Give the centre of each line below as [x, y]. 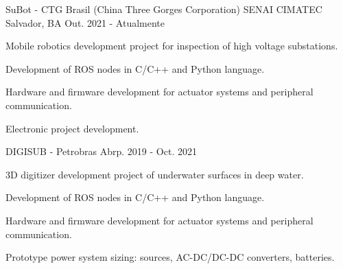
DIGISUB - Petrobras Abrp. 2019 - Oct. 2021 [101, 151]
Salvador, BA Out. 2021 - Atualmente [85, 22]
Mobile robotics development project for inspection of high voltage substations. [172, 46]
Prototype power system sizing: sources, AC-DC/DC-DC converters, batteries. [170, 257]
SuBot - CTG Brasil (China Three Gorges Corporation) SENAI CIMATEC [164, 9]
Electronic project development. [72, 128]
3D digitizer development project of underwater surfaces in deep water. [155, 174]
